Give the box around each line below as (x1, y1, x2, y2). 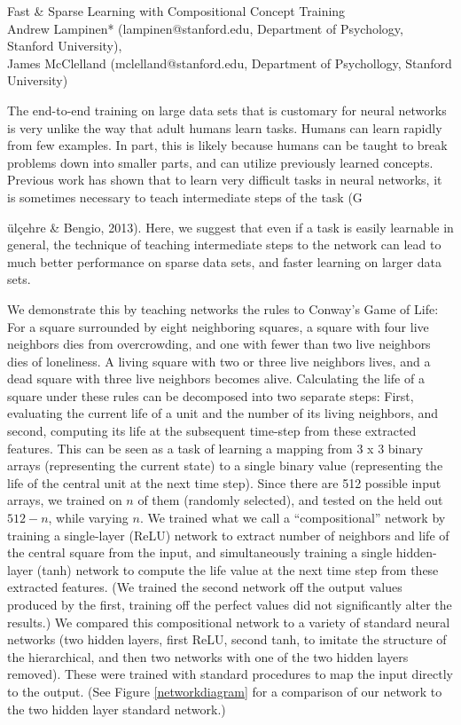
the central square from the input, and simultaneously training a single (7, 543, 393, 562)
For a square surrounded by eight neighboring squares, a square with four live (7, 317, 429, 335)
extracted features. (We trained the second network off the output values (7, 578, 402, 596)
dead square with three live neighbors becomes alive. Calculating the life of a (7, 369, 425, 388)
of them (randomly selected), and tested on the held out (137, 491, 443, 509)
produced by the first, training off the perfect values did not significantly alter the (7, 595, 452, 613)
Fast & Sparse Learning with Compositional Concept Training (7, 2, 346, 20)
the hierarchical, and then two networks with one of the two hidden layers (7, 647, 409, 666)
